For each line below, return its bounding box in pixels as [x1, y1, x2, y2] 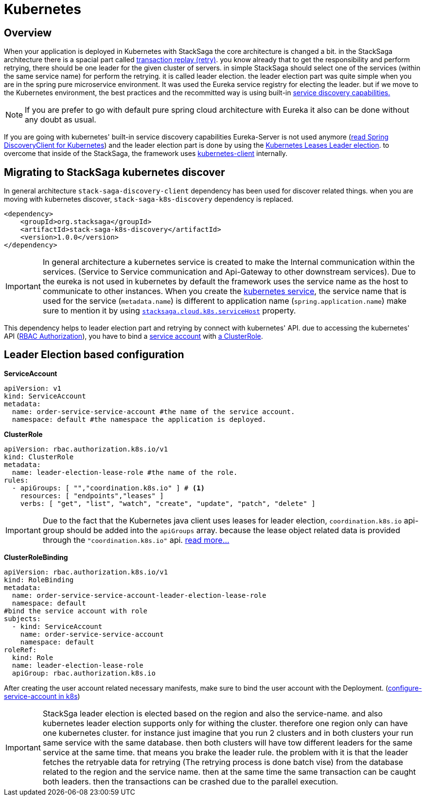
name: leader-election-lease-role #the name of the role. [12, 468, 238, 476]
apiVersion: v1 [4, 384, 62, 392]
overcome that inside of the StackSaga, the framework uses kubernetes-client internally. [4, 149, 288, 158]
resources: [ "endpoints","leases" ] [20, 491, 164, 500]
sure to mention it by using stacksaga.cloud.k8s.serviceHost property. [42, 306, 296, 316]
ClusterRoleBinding [4, 553, 68, 561]
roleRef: [4, 645, 37, 654]
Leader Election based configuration [4, 348, 184, 361]
